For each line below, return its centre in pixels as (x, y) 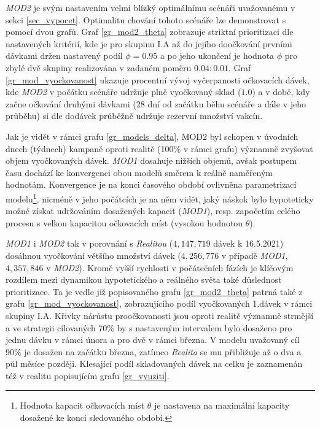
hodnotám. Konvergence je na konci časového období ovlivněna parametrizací (151, 184)
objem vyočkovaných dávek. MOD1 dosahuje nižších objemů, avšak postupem (151, 160)
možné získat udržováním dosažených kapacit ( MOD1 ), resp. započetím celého (153, 211)
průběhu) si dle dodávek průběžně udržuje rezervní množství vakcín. (134, 116)
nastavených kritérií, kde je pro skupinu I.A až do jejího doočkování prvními (149, 43)
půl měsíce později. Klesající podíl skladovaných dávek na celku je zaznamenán (154, 364)
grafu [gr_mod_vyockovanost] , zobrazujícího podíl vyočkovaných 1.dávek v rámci (159, 303)
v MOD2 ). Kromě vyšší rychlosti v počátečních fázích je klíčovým (170, 267)
